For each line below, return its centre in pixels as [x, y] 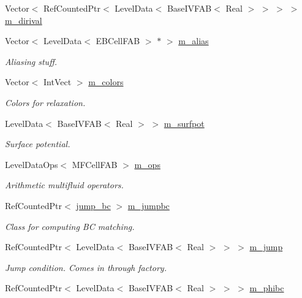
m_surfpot [184, 123]
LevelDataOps [32, 164]
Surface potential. [38, 144]
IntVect [58, 82]
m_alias [194, 41]
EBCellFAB [118, 41]
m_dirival [24, 20]
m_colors [106, 82]
